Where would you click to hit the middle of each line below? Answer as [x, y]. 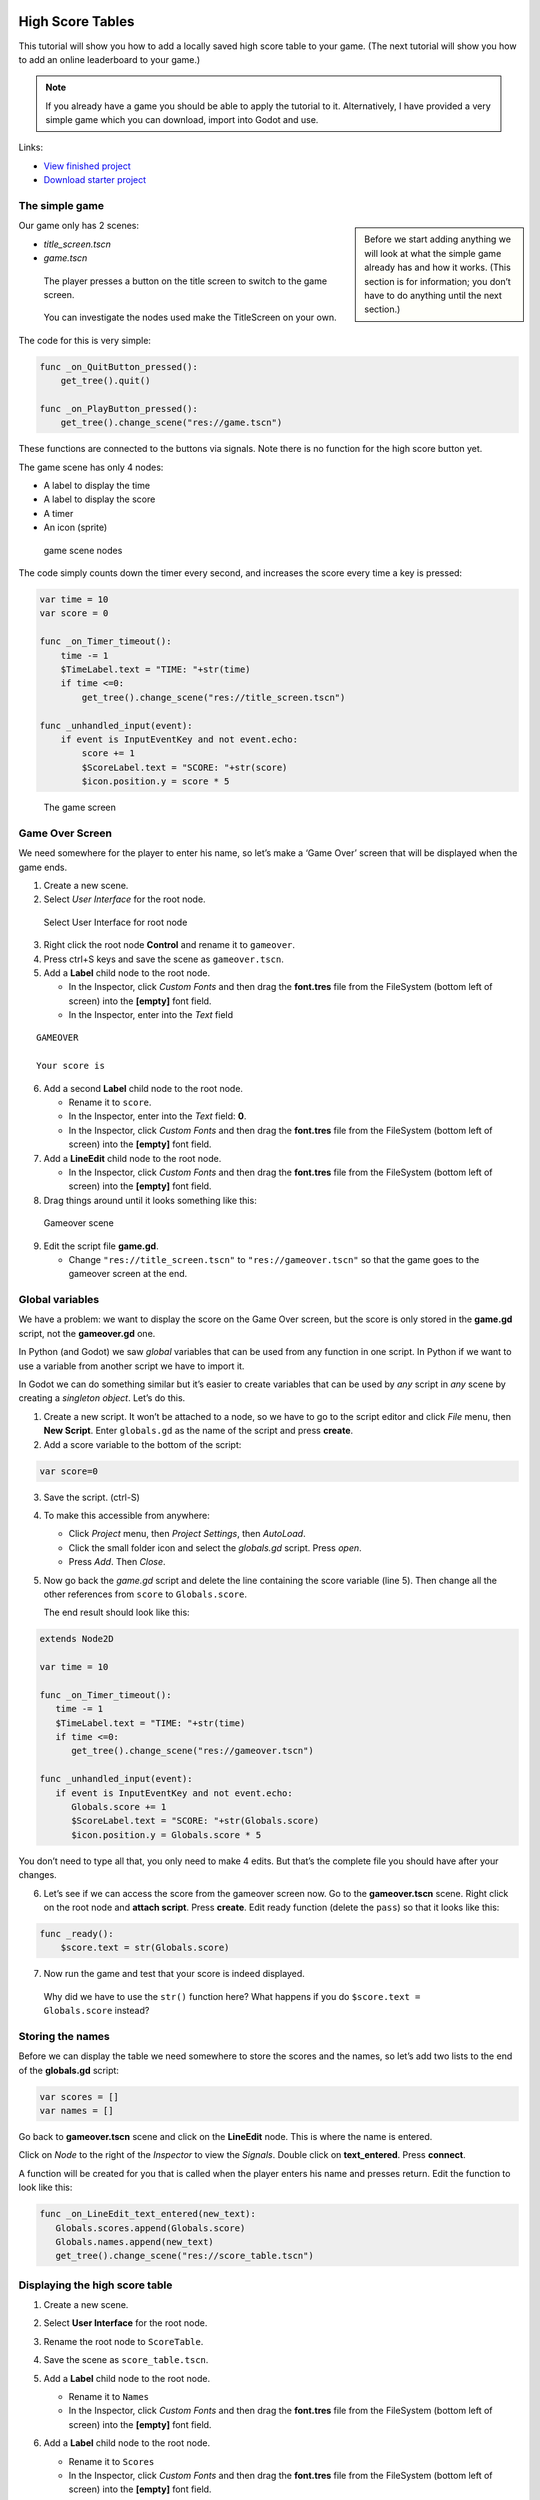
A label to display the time [96, 486]
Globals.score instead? [96, 2011]
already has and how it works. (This [438, 267]
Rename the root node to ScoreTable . [123, 2341]
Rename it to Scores [111, 2461]
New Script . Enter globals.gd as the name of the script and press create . [198, 1431]
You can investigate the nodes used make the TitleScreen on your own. [190, 317]
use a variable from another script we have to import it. [131, 1366]
